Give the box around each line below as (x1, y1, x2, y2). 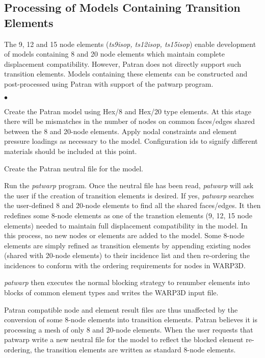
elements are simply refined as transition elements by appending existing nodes (4, 240, 251, 250)
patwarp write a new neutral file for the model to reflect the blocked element (4, 334, 244, 345)
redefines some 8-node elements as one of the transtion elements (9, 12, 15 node (4, 210, 252, 220)
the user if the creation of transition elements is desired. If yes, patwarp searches (4, 190, 254, 200)
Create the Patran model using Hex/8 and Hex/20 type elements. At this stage (4, 106, 252, 116)
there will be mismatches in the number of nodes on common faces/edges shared (4, 116, 255, 126)
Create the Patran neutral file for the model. (4, 163, 143, 173)
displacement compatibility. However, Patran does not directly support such (4, 58, 242, 69)
